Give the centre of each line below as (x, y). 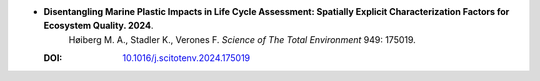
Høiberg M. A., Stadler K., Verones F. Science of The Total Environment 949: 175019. (242, 39)
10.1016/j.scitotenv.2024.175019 (186, 58)
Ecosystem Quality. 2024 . (98, 26)
